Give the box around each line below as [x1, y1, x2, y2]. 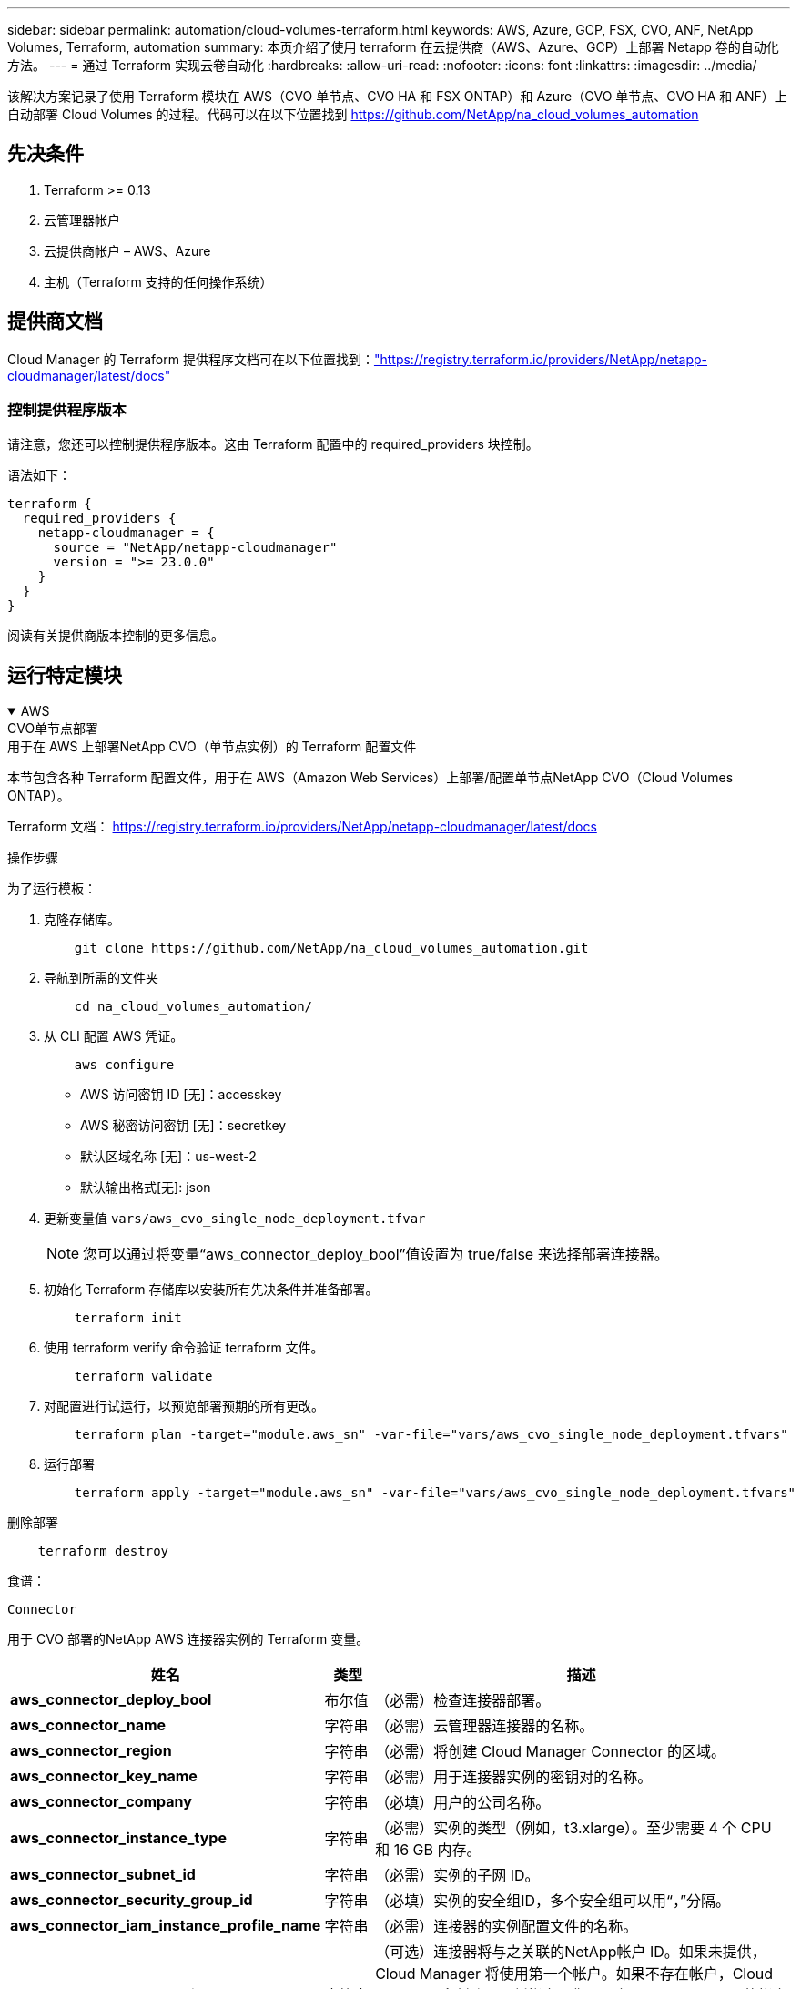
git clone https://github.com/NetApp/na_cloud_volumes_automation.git [74, 941, 589, 956]
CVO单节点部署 [7, 720, 99, 737]
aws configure [74, 1057, 175, 1073]
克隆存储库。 [44, 912, 120, 928]
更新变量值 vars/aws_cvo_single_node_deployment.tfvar [44, 1210, 426, 1227]
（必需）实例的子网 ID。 [375, 1866, 540, 1885]
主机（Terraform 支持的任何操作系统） [44, 273, 273, 290]
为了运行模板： [7, 881, 96, 897]
